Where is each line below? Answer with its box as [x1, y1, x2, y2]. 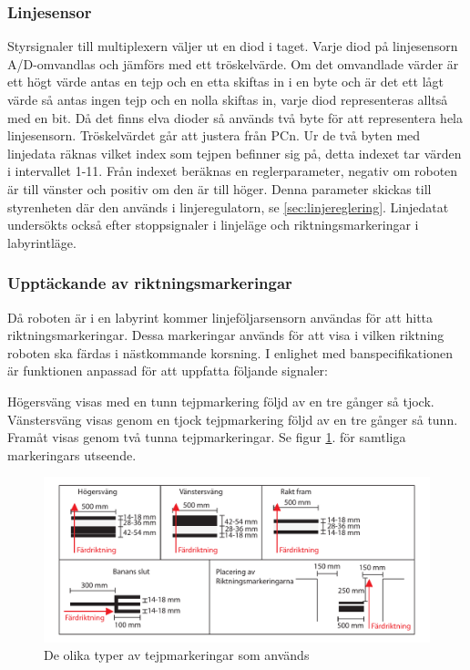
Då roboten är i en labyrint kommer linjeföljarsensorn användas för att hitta [7, 307, 434, 326]
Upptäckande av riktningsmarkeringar [7, 272, 292, 294]
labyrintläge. [7, 232, 77, 252]
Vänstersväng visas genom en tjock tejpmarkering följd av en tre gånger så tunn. [7, 409, 458, 428]
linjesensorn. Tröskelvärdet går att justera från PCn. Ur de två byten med [7, 126, 421, 145]
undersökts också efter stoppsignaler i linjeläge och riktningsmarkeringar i [7, 215, 419, 234]
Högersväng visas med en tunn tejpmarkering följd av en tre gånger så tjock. [7, 391, 434, 410]
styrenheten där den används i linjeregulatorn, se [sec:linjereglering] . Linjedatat [7, 197, 449, 216]
